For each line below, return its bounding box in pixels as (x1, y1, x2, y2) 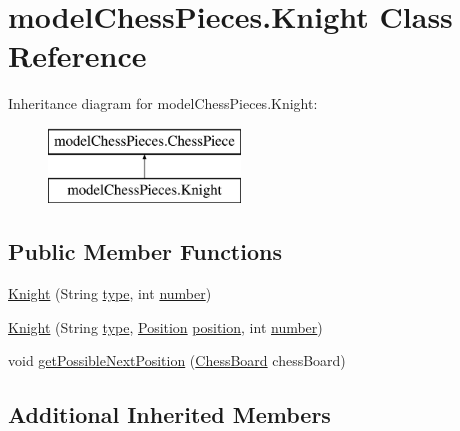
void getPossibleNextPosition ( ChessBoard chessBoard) (8, 350, 346, 371)
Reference (8, 35, 147, 76)
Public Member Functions (8, 236, 282, 267)
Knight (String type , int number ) (8, 283, 212, 304)
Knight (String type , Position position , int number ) (8, 316, 323, 337)
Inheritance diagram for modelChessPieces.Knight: (8, 93, 318, 114)
